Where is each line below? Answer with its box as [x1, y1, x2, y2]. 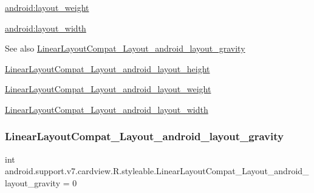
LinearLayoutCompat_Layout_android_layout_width [5, 103, 208, 115]
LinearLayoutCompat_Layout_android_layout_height [5, 62, 210, 75]
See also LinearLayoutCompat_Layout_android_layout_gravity [5, 42, 245, 55]
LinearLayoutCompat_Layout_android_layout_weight [5, 83, 211, 95]
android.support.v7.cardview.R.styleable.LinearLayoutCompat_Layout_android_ [5, 164, 309, 177]
